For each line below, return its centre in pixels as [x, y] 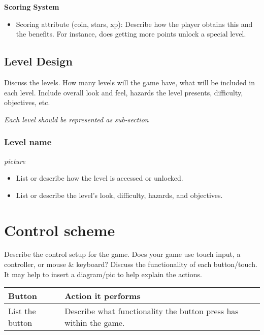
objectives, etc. [27, 102]
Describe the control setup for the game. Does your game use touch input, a [122, 254]
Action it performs [103, 296]
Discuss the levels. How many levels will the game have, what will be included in [130, 82]
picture [15, 161]
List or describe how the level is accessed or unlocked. [100, 178]
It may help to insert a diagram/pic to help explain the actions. [103, 274]
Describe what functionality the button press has [152, 311]
